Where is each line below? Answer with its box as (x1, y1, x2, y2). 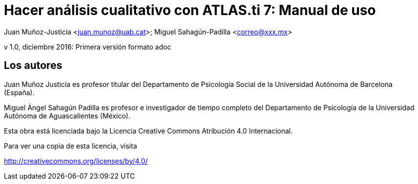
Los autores (4, 59, 62, 72)
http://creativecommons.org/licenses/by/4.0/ (4, 156, 148, 165)
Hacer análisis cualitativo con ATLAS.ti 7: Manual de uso (4, 2, 376, 18)
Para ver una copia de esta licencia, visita (4, 141, 137, 150)
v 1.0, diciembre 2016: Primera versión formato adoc (4, 42, 171, 51)
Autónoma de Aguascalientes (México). (4, 111, 131, 120)
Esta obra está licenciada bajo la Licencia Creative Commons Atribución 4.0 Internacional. (4, 126, 293, 135)
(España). (4, 88, 35, 97)
